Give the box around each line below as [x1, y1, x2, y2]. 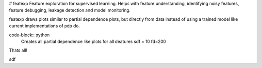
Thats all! [9, 47, 28, 53]
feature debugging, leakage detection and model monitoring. [9, 7, 131, 13]
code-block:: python [9, 32, 50, 38]
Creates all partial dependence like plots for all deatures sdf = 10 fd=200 [21, 39, 166, 44]
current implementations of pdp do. [9, 23, 80, 29]
